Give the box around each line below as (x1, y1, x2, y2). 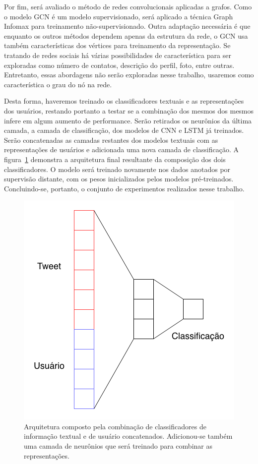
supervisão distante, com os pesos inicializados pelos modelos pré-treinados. (4, 174, 234, 184)
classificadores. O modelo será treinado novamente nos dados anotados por (4, 164, 231, 174)
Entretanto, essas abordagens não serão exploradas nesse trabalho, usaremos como (4, 69, 254, 80)
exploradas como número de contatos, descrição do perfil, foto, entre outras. (4, 59, 235, 70)
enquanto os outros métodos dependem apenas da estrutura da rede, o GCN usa (4, 30, 248, 41)
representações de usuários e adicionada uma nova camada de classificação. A (4, 144, 239, 155)
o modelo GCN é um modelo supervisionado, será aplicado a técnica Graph (4, 11, 233, 21)
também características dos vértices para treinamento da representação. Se (4, 40, 231, 51)
